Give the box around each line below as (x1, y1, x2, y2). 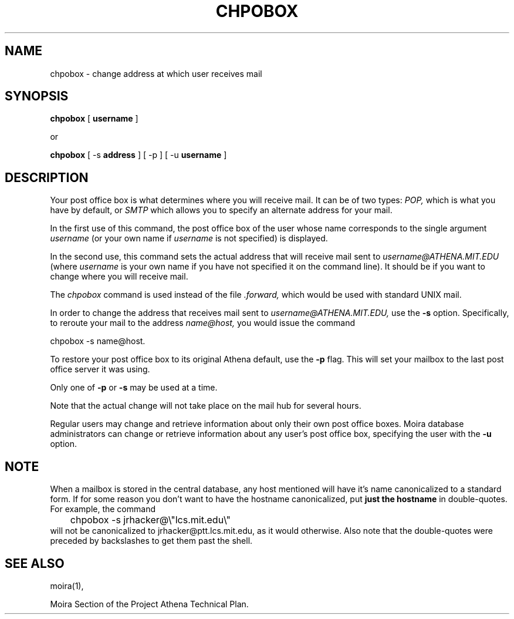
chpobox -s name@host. (50, 336, 146, 346)
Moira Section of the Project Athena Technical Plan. (50, 598, 249, 609)
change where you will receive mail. (50, 271, 188, 282)
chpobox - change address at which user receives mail (50, 68, 262, 79)
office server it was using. (50, 364, 150, 375)
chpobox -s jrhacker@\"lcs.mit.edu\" (70, 514, 231, 526)
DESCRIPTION (5, 170, 89, 185)
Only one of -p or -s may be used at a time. (50, 382, 218, 393)
